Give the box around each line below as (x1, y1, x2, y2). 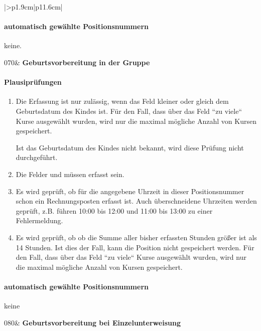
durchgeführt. (16, 152, 58, 162)
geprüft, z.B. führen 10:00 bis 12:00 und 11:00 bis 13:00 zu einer (16, 205, 213, 216)
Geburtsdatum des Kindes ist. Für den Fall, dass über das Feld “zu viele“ (16, 105, 242, 116)
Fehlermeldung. (16, 215, 63, 226)
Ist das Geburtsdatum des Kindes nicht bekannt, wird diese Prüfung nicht (16, 142, 244, 152)
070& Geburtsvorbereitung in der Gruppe (4, 57, 150, 67)
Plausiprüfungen (4, 77, 62, 87)
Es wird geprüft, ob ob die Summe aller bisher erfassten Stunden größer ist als (16, 232, 257, 242)
